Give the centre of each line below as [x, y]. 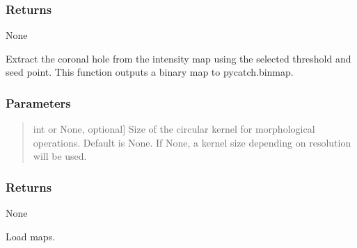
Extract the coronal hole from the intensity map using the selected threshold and [178, 58]
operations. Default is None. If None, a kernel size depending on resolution [192, 142]
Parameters [38, 102]
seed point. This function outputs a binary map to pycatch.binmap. [150, 72]
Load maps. [31, 236]
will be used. [60, 156]
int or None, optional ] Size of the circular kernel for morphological [174, 129]
